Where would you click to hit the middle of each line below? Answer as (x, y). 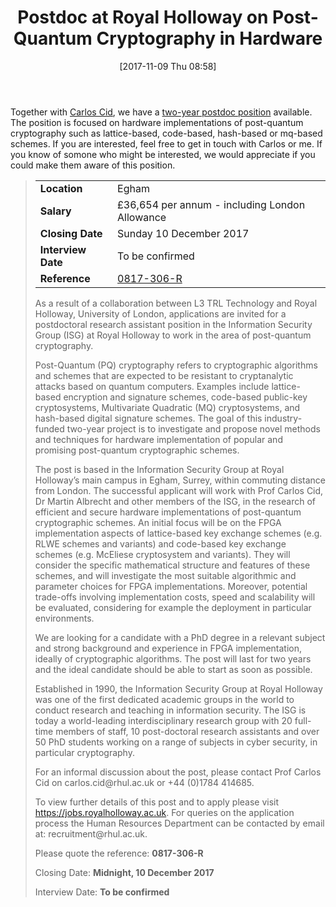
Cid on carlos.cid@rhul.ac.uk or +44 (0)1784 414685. (144, 782)
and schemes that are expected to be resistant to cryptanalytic (164, 375)
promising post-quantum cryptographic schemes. (137, 450)
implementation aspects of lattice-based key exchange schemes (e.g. (178, 533)
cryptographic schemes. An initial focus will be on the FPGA (158, 522)
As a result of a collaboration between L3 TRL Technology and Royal (176, 303)
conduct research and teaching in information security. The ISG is (170, 710)
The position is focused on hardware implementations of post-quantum (157, 122)
